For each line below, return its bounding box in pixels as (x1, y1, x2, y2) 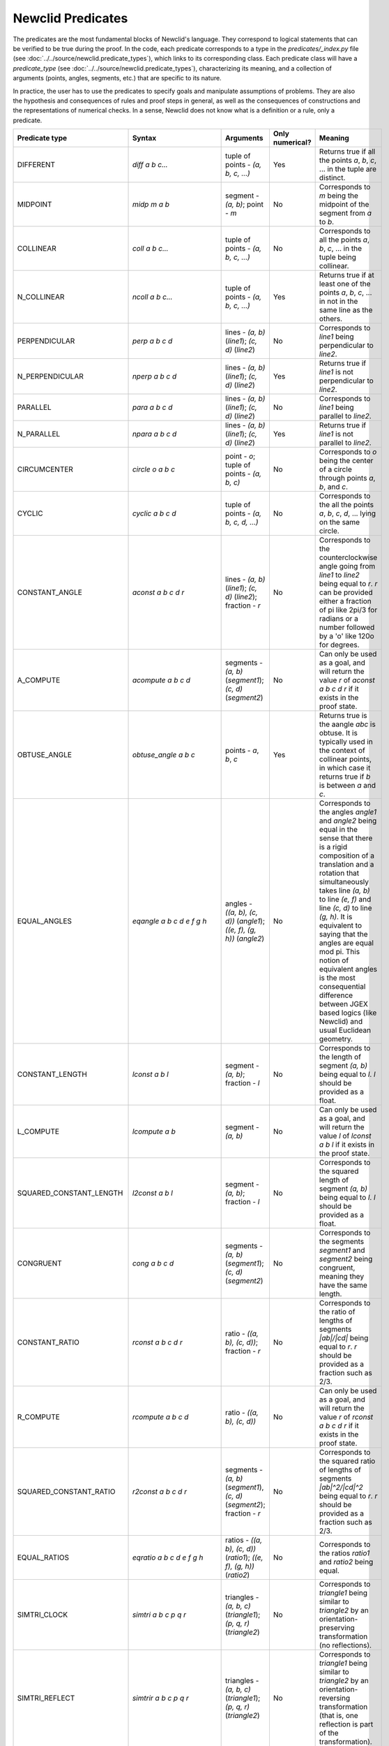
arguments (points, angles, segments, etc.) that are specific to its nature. (13, 74, 222, 82)
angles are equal (319, 938, 374, 948)
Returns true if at (319, 270, 374, 280)
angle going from (319, 562, 376, 571)
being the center (319, 456, 374, 466)
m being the (319, 191, 359, 200)
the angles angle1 (319, 807, 376, 817)
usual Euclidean (319, 1025, 372, 1035)
